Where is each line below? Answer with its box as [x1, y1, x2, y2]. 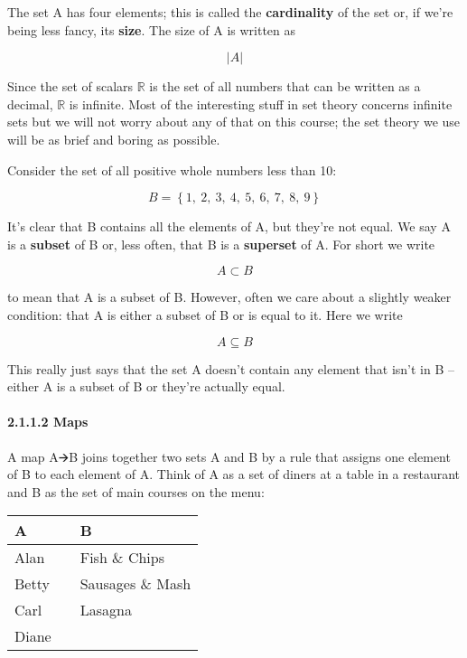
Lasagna [79, 599, 132, 621]
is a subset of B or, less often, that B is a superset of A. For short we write [7, 234, 435, 253]
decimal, [7, 94, 53, 113]
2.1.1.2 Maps [7, 412, 89, 431]
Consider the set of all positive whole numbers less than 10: [7, 160, 337, 179]
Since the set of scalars [7, 77, 134, 96]
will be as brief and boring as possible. [7, 129, 220, 148]
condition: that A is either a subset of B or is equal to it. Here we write [7, 305, 403, 324]
